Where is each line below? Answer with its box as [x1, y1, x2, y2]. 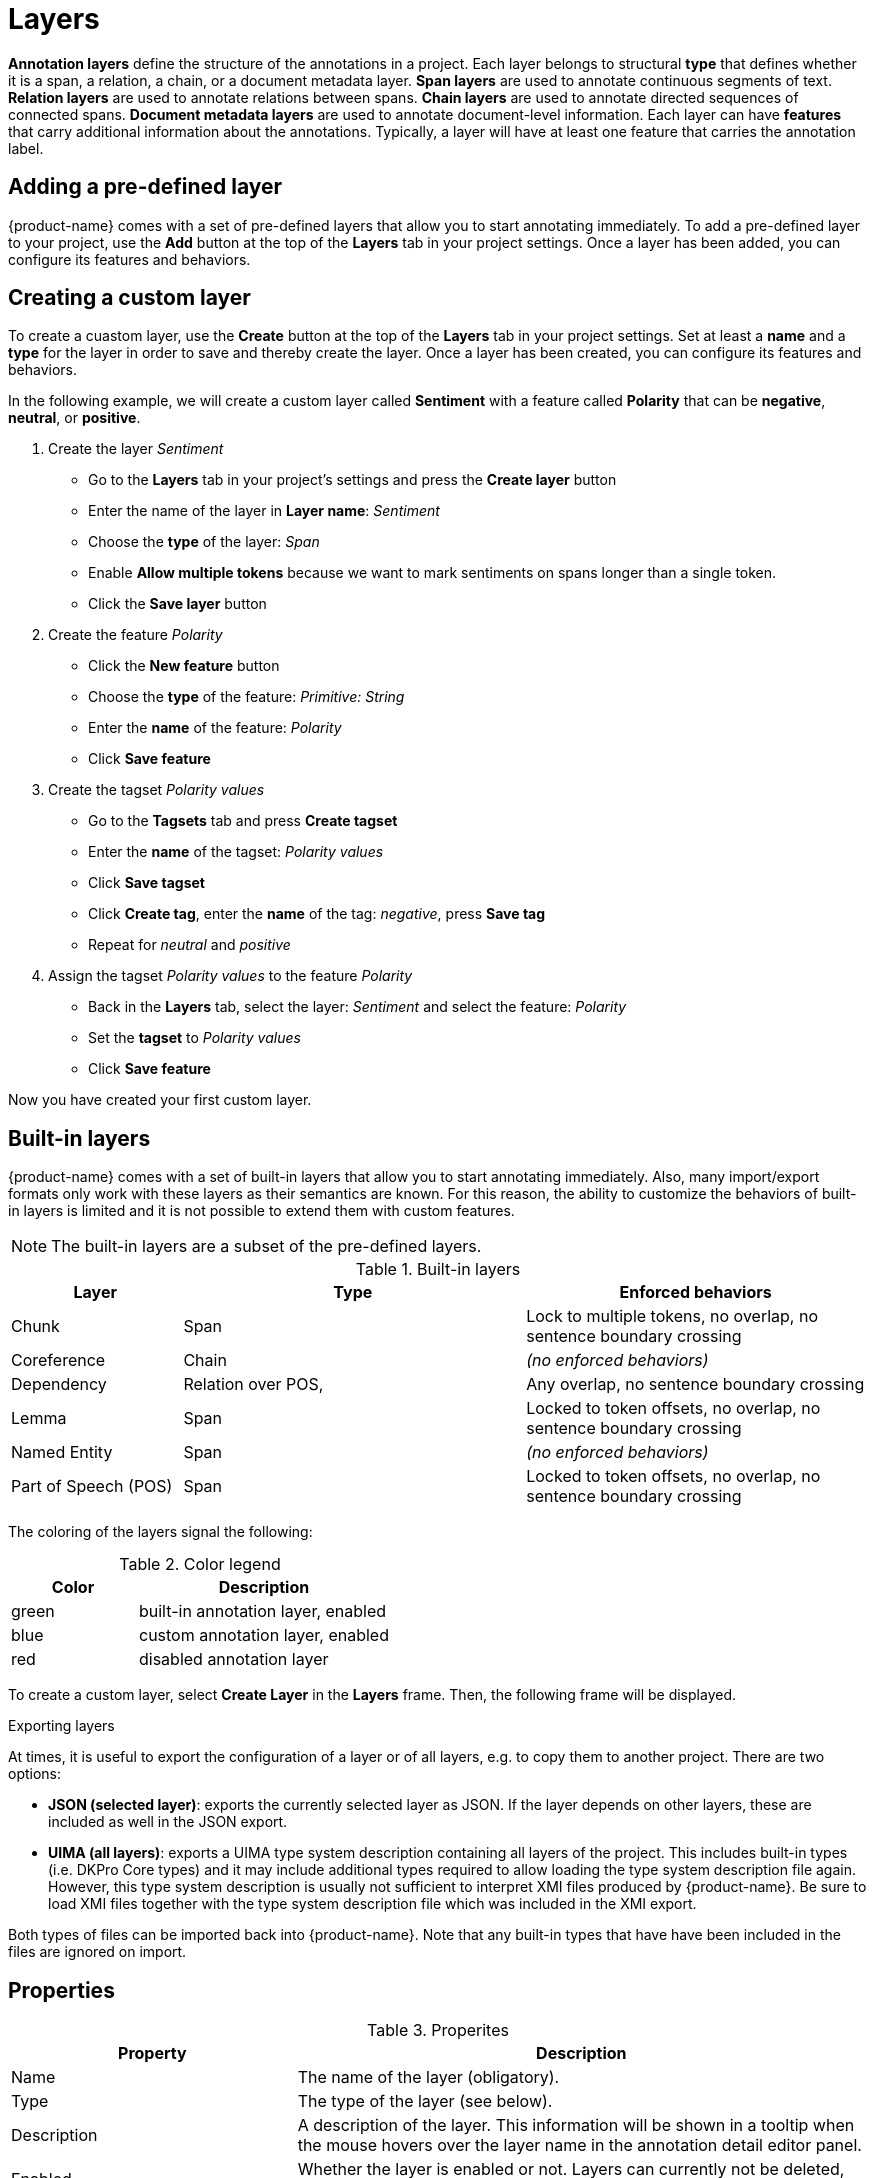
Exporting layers [8, 1717, 115, 1735]
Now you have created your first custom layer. [8, 1091, 312, 1109]
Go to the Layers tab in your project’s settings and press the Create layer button [88, 471, 617, 489]
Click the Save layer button [88, 595, 267, 613]
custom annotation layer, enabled [138, 1625, 389, 1646]
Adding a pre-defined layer [8, 174, 283, 200]
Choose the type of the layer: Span [88, 533, 320, 551]
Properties [8, 1977, 115, 2003]
